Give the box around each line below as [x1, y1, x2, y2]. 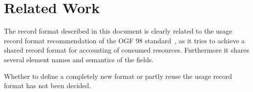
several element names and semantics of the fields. [4, 54, 154, 64]
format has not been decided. [4, 80, 91, 91]
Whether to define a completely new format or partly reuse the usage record [4, 71, 232, 81]
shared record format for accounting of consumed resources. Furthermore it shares [4, 45, 249, 55]
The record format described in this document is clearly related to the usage [4, 26, 232, 36]
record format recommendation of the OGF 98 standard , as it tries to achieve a [4, 35, 245, 45]
